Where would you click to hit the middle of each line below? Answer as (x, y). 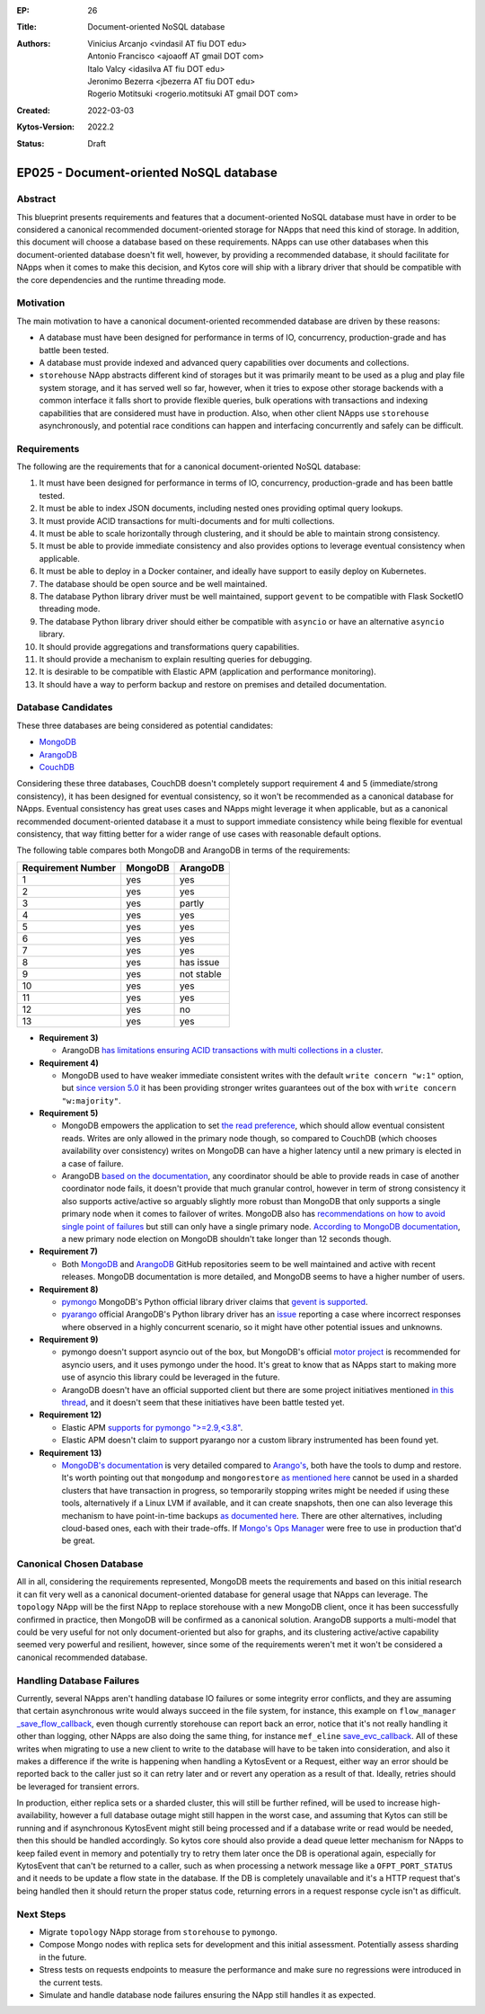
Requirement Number (69, 867)
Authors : (34, 43)
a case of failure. (93, 1163)
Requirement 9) (69, 1340)
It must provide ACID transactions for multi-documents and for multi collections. (187, 520)
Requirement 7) (69, 1251)
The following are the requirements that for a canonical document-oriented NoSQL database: (189, 466)
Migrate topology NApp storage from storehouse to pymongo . (158, 1931)
